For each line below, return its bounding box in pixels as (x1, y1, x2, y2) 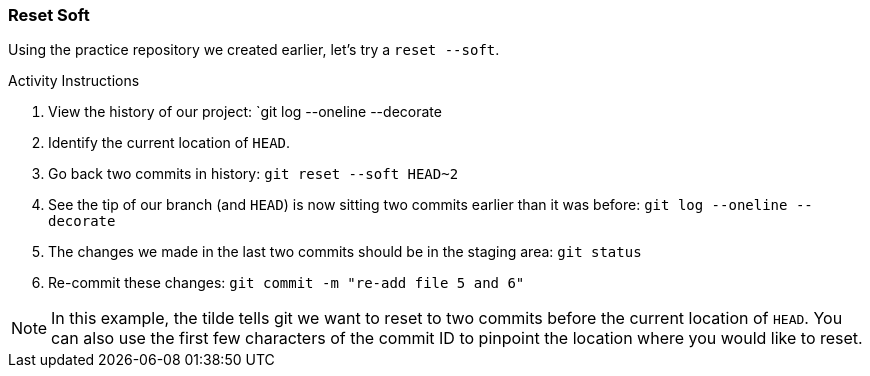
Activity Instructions (8, 72, 140, 90)
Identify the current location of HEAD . (48, 134, 291, 152)
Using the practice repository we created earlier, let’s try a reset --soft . (8, 41, 500, 59)
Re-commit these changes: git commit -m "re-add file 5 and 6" (48, 274, 525, 292)
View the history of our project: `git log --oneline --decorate (48, 103, 442, 121)
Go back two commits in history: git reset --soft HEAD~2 (48, 165, 459, 183)
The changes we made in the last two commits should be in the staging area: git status (48, 243, 642, 261)
